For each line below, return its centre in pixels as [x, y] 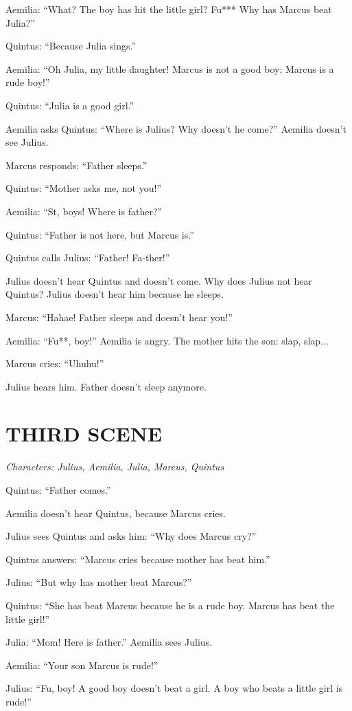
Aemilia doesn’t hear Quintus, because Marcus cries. [116, 513]
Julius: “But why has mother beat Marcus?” [99, 582]
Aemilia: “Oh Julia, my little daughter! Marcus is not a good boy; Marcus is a [170, 68]
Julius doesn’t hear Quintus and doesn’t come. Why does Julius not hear [159, 280]
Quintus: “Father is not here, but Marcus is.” [100, 234]
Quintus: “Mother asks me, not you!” [83, 188]
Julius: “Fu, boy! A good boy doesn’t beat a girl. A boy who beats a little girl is [174, 688]
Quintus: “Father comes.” [58, 490]
